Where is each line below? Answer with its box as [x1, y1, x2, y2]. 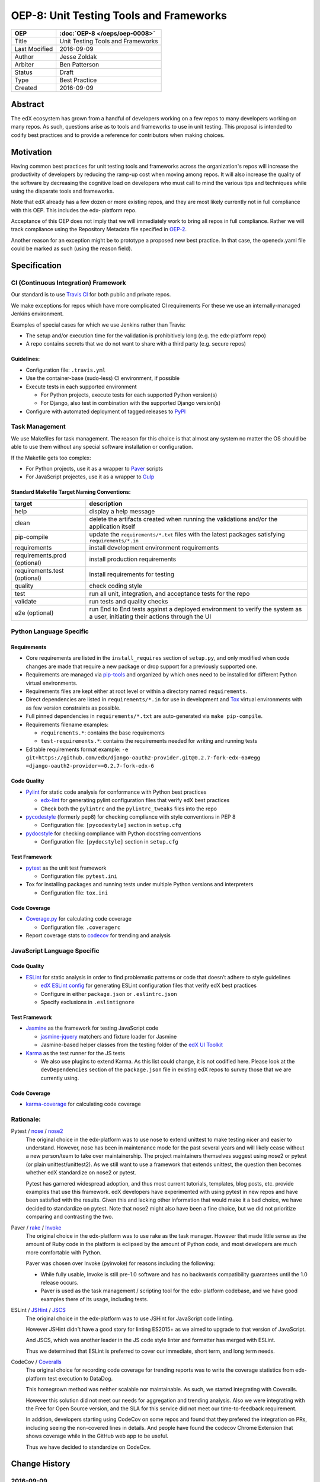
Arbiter [14, 60, 34, 68]
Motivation [11, 147, 52, 157]
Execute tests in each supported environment [25, 383, 137, 390]
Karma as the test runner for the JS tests [25, 1049, 126, 1056]
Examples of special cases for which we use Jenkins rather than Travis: [11, 321, 186, 328]
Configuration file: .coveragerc [40, 924, 121, 931]
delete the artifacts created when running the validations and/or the [89, 515, 278, 523]
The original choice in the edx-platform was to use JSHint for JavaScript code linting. [25, 1315, 234, 1322]
